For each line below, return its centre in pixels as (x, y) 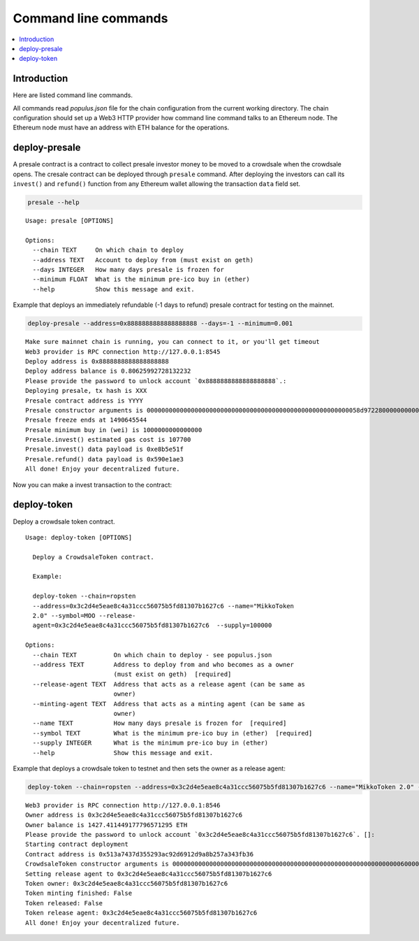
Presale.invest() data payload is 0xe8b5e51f (105, 450)
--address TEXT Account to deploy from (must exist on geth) (143, 260)
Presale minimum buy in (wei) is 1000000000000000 (114, 430)
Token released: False (64, 903)
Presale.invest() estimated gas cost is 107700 (108, 440)
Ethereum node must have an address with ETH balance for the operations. (121, 128)
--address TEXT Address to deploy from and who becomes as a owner (163, 665)
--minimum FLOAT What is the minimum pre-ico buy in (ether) (141, 279)
